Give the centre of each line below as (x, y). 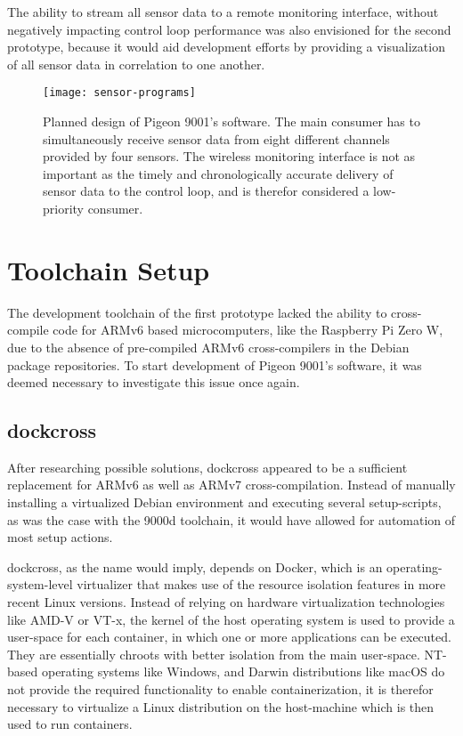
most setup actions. (60, 537)
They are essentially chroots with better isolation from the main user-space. (214, 654)
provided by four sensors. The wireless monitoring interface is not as (229, 156)
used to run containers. (70, 724)
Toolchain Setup (109, 269)
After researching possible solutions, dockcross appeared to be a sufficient (207, 467)
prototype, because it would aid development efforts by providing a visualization (226, 47)
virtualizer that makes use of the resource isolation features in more (261, 584)
